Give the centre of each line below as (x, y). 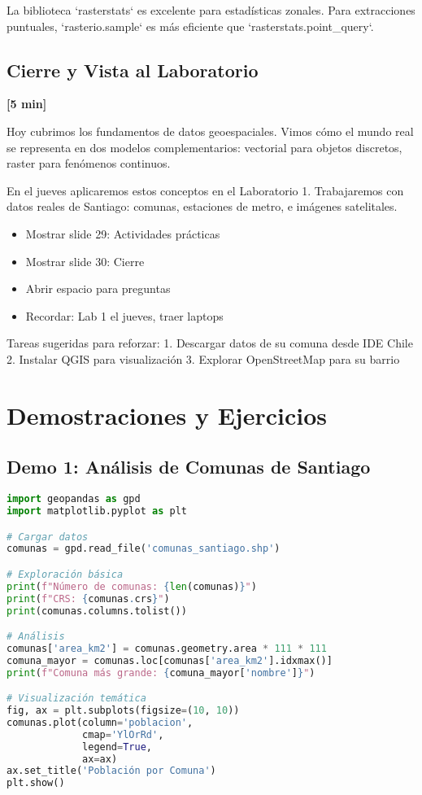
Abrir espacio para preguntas (98, 288)
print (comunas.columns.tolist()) (97, 611)
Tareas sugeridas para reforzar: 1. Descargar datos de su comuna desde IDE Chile (210, 343)
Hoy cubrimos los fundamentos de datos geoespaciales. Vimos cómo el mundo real (210, 131)
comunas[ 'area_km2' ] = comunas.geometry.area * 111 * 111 (167, 648)
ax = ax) (100, 759)
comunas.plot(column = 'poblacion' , (100, 722)
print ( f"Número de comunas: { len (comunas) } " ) (132, 586)
